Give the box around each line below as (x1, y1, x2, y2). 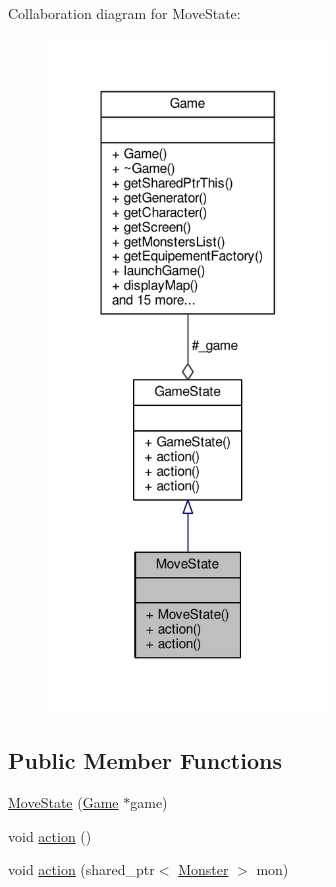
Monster (178, 859, 229, 880)
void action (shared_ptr (8, 859, 155, 880)
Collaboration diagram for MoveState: (8, 3, 241, 23)
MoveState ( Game (8, 792, 119, 813)
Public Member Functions (8, 745, 282, 776)
